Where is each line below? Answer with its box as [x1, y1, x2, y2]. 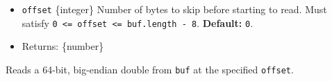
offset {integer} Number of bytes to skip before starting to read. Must [22, 2, 327, 16]
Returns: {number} [22, 39, 104, 53]
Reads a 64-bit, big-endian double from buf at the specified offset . [6, 62, 294, 76]
